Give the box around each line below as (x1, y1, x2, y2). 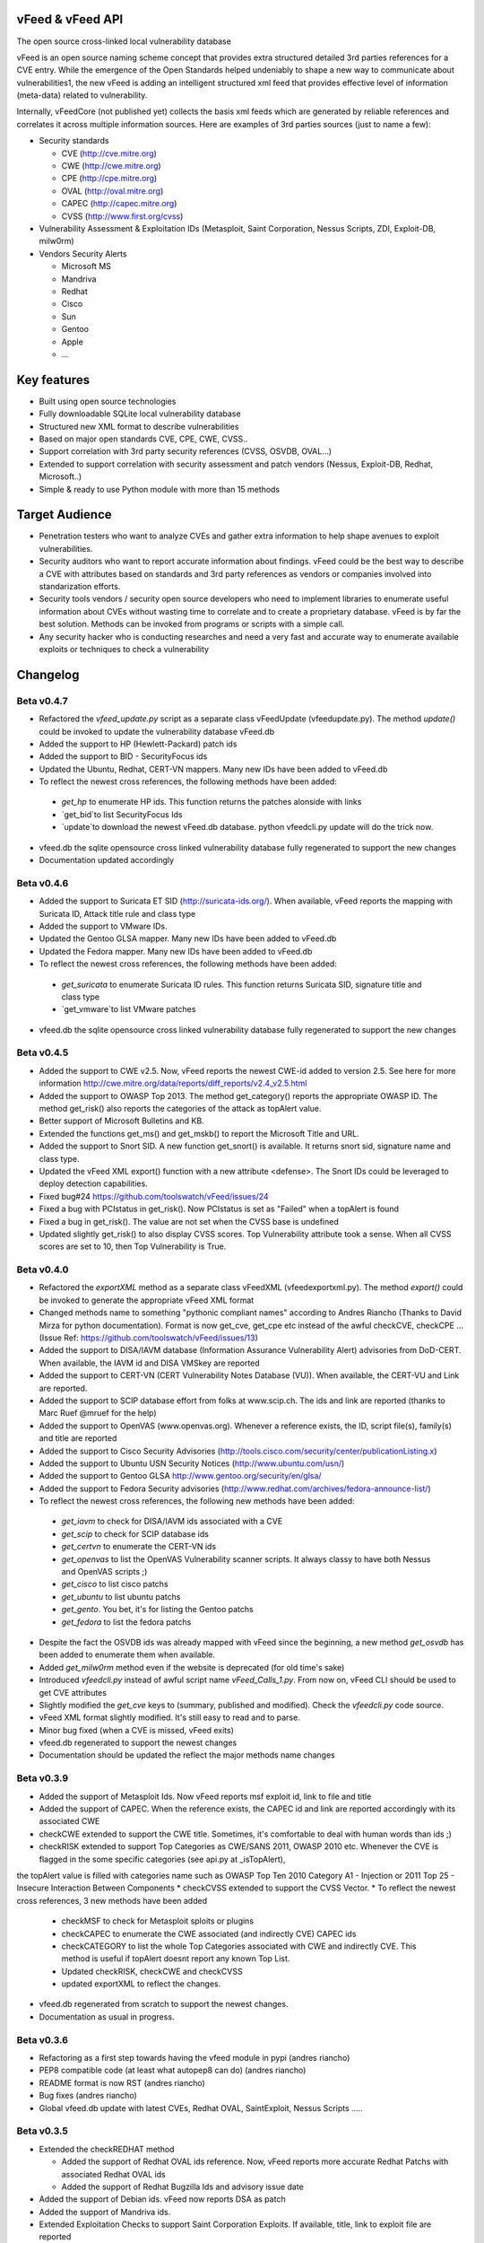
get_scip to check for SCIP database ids (61, 1528, 210, 1539)
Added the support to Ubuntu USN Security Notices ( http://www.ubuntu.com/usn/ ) (39, 1458, 345, 1469)
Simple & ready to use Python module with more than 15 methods (39, 484, 281, 494)
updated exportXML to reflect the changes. (61, 1978, 221, 1989)
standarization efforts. (39, 581, 121, 591)
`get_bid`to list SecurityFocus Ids (61, 808, 183, 820)
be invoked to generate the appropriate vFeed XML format (39, 1295, 255, 1305)
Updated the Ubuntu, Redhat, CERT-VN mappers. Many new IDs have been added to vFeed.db (39, 764, 388, 774)
